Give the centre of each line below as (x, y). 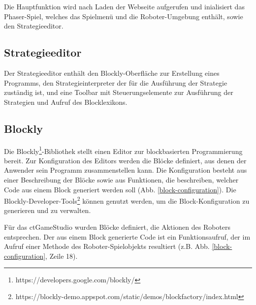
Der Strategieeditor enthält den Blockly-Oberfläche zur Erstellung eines (112, 73)
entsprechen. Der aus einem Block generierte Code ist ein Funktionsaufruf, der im (127, 236)
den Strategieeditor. (34, 26)
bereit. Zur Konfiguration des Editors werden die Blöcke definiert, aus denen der (125, 160)
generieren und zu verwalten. (48, 210)
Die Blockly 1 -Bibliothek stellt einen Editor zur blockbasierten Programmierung (123, 150)
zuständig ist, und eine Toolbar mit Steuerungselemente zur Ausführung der (119, 92)
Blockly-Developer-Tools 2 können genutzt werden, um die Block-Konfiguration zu (127, 200)
